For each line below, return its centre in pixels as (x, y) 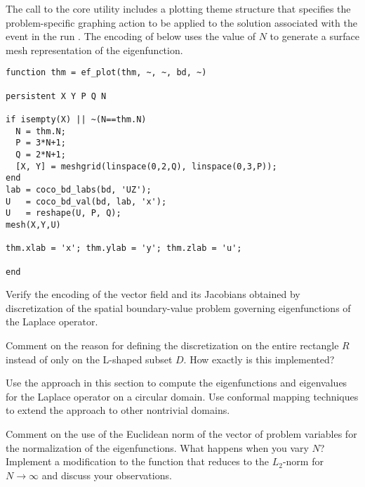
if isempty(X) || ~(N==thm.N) (76, 119)
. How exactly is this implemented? (259, 359)
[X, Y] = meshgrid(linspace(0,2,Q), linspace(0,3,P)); (146, 166)
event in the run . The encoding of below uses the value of (131, 36)
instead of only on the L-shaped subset (89, 359)
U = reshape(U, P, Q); (64, 213)
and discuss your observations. (107, 475)
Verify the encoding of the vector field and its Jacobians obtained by (153, 294)
